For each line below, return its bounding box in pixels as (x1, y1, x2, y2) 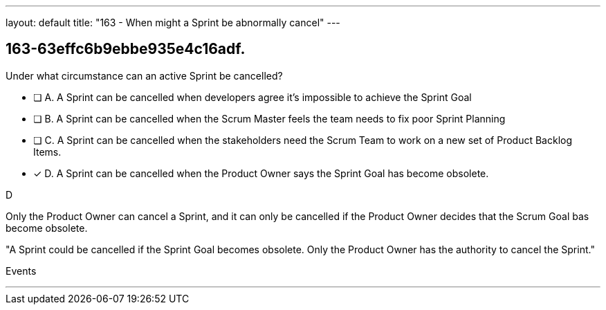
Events (6, 264, 37, 277)
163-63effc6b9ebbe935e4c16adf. (6, 40, 246, 58)
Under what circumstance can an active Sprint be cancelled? (6, 69, 283, 82)
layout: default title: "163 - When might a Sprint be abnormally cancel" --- (6, 17, 340, 28)
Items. (33, 145, 62, 158)
